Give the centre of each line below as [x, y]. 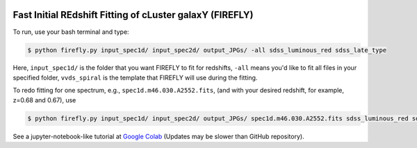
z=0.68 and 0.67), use [44, 100]
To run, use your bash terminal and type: [71, 32]
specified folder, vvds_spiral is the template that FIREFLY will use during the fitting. [135, 77]
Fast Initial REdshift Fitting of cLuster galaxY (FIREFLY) [133, 15]
